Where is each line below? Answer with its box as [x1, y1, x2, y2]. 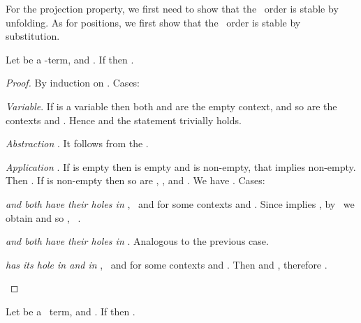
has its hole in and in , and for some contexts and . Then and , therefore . [6, 257, 327, 271]
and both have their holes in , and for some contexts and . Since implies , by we [6, 196, 355, 211]
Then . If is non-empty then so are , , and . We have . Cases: [6, 173, 265, 188]
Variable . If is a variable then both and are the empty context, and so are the [6, 98, 337, 113]
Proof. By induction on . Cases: [6, 75, 140, 90]
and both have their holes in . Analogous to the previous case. [6, 234, 269, 248]
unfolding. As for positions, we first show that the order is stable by [6, 15, 301, 29]
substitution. [6, 29, 60, 43]
